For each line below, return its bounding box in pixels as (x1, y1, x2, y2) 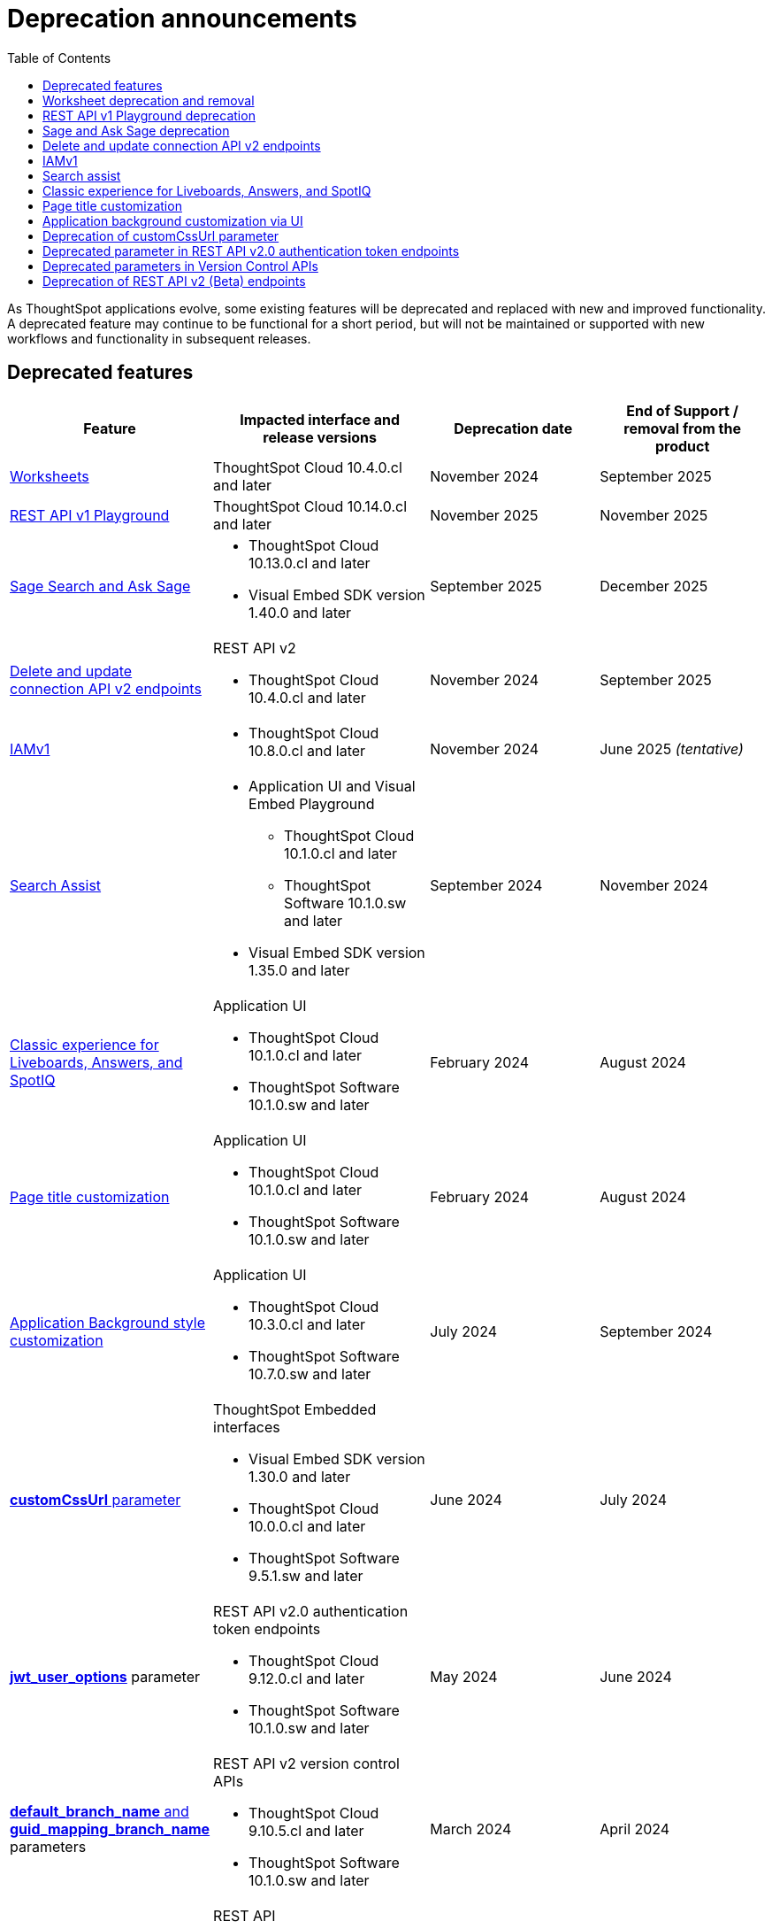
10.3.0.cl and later (248, 1315, 366, 1333)
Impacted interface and (240, 410, 401, 428)
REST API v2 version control (213, 1754, 400, 1772)
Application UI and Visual (248, 776, 416, 795)
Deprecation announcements (7, 4, 357, 34)
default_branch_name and (10, 1802, 189, 1820)
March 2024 (430, 1819, 512, 1838)
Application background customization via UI (42, 212, 303, 228)
